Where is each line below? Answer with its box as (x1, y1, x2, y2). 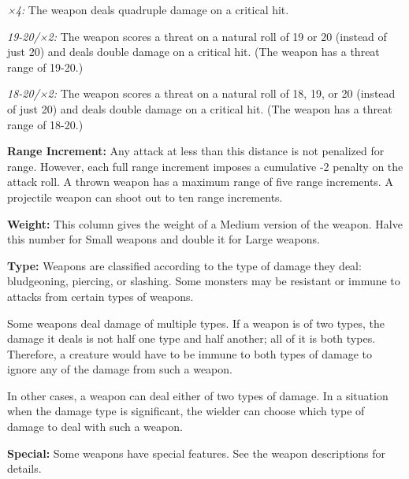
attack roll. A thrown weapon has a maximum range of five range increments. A (7, 173, 393, 190)
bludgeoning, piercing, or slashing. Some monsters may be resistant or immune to (7, 273, 400, 289)
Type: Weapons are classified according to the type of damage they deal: (7, 257, 362, 273)
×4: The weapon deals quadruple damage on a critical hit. (7, 2, 289, 17)
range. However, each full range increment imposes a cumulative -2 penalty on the (7, 158, 403, 174)
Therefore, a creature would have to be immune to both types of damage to (7, 345, 372, 362)
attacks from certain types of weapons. (7, 288, 194, 304)
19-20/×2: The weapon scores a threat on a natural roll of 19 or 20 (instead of (7, 28, 387, 44)
